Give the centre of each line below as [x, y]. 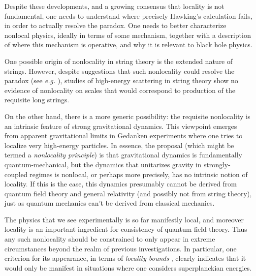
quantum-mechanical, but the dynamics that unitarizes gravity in [103, 164]
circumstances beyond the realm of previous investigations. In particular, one [121, 248]
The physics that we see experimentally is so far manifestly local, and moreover [124, 219]
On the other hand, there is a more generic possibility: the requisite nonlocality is [128, 116]
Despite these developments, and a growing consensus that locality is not [114, 6]
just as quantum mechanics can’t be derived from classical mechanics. [110, 203]
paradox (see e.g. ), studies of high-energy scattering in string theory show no [121, 80]
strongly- [217, 164]
